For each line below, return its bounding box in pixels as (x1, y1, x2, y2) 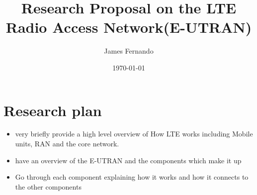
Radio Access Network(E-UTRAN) (5, 17, 252, 37)
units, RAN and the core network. (15, 138, 119, 149)
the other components (15, 181, 82, 192)
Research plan (3, 100, 102, 120)
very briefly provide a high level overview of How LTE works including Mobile (15, 129, 253, 139)
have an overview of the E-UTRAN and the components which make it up (15, 155, 242, 165)
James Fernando (104, 46, 154, 56)
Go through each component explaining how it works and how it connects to (15, 172, 249, 182)
